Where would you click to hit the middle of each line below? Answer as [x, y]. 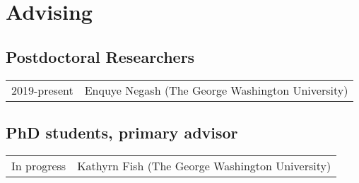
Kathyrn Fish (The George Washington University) [204, 165]
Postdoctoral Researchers [100, 56]
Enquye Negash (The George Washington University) [216, 90]
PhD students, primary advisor [122, 132]
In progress [39, 165]
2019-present [42, 90]
